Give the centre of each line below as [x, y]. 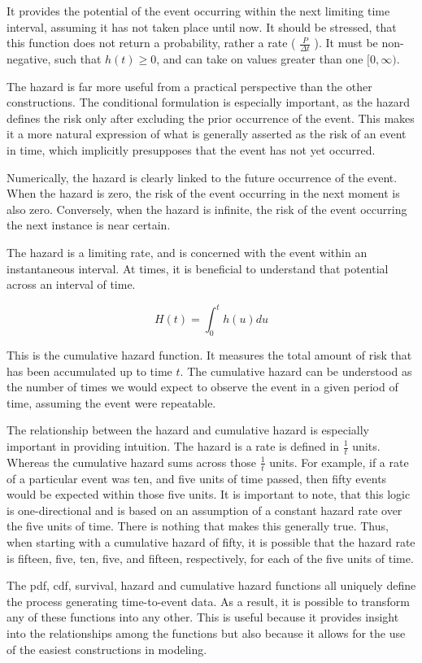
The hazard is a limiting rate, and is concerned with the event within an [187, 252]
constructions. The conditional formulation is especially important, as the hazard [209, 102]
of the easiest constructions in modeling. [107, 649]
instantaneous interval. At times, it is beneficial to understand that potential [198, 268]
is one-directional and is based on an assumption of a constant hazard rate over [204, 510]
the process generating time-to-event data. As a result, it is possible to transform [208, 601]
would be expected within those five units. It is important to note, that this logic [209, 494]
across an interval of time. [71, 284]
